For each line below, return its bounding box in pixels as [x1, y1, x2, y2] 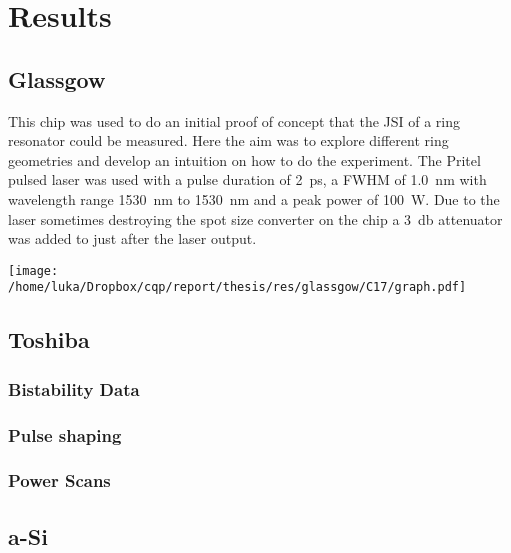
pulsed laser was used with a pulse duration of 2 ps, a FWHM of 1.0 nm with [8, 169, 487, 190]
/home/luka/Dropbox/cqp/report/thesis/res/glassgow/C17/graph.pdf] [8, 280, 467, 295]
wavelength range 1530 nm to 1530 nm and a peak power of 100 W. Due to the [8, 188, 500, 209]
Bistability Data [8, 376, 140, 401]
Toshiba [8, 324, 90, 355]
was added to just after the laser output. [8, 228, 257, 249]
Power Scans [8, 468, 111, 493]
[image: [8, 263, 59, 278]
